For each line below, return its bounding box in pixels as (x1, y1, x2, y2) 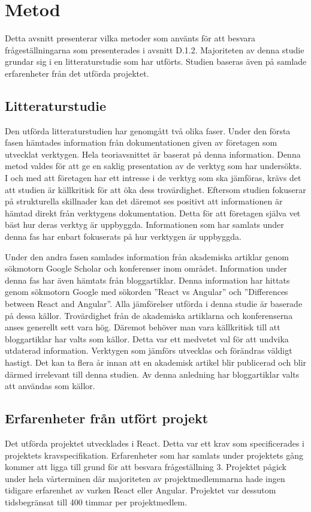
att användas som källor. (5, 380, 95, 392)
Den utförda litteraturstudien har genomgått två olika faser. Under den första (5, 124, 291, 137)
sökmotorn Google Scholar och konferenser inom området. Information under (5, 262, 288, 275)
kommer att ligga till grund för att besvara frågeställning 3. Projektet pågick (5, 460, 287, 473)
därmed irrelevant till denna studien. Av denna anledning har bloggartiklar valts (5, 368, 300, 380)
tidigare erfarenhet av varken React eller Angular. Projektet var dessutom (5, 484, 276, 496)
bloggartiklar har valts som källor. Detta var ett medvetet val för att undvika (5, 332, 289, 345)
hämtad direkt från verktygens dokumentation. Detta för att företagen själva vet (5, 206, 301, 219)
